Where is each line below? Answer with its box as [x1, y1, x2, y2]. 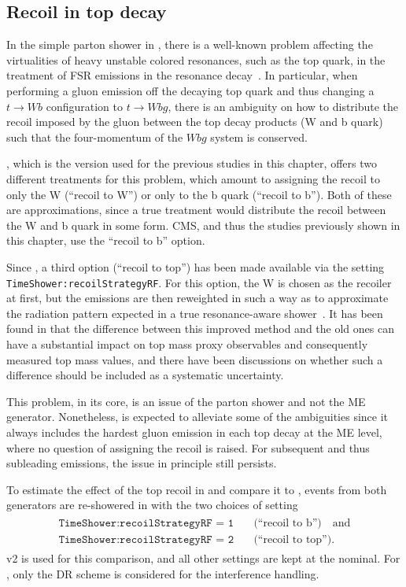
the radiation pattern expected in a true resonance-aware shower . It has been [6, 305, 383, 321]
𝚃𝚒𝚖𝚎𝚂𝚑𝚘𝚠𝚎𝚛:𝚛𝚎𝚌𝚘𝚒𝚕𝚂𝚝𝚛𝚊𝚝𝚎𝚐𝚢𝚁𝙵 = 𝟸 [58, 533, 234, 545]
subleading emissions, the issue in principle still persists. [6, 455, 277, 471]
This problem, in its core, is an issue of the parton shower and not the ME [6, 393, 366, 409]
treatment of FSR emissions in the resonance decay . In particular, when [6, 67, 358, 83]
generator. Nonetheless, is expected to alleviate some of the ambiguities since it [6, 408, 389, 425]
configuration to [46, 98, 123, 114]
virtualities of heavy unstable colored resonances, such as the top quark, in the [6, 51, 386, 68]
